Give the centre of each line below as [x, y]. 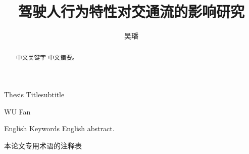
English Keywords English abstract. [59, 128]
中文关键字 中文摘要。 [47, 57]
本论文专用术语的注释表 [43, 145]
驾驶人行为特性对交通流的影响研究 [131, 11]
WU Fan [17, 111]
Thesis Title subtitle [34, 94]
